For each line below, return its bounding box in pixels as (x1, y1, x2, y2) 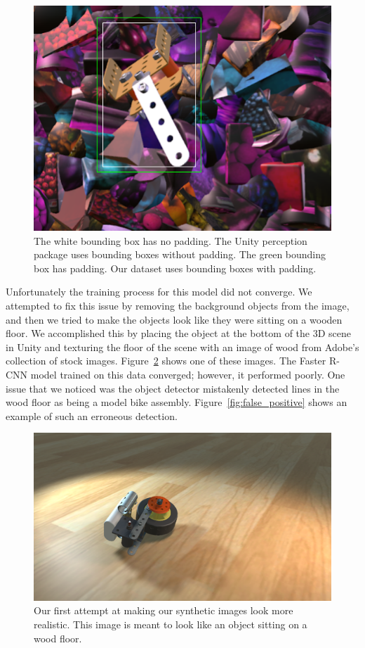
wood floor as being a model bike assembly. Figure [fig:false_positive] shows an (6, 395, 347, 409)
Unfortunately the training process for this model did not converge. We (6, 284, 312, 299)
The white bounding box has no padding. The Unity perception (34, 233, 307, 248)
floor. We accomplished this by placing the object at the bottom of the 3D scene (6, 326, 352, 341)
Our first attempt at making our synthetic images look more (34, 603, 293, 618)
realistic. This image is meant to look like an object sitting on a (34, 617, 307, 632)
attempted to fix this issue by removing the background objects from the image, (6, 298, 350, 313)
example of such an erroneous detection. (6, 408, 178, 423)
